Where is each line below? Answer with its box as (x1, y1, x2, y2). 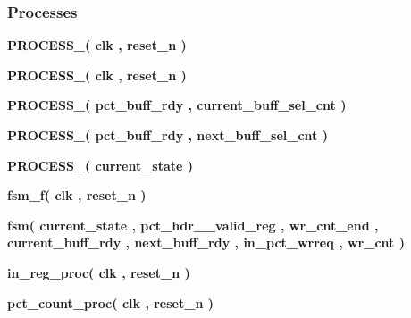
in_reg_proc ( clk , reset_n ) (7, 263, 190, 281)
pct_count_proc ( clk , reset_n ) (7, 293, 214, 312)
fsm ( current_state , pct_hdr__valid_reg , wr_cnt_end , (7, 215, 379, 234)
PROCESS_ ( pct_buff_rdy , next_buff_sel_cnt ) (7, 126, 328, 144)
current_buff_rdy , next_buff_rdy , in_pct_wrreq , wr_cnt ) (7, 233, 405, 252)
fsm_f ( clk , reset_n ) (7, 186, 147, 205)
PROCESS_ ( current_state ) (7, 155, 194, 174)
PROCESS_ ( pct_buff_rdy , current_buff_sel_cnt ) (7, 96, 347, 114)
